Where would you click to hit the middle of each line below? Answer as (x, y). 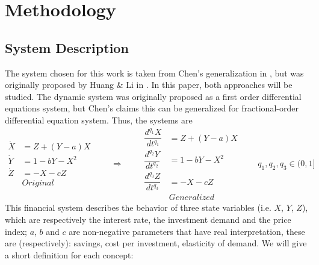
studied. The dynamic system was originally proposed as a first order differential (153, 96)
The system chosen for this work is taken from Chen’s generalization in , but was (154, 73)
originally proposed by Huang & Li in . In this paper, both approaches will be (149, 85)
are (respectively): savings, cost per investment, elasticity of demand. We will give (156, 243)
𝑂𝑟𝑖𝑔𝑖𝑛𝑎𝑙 (38, 183)
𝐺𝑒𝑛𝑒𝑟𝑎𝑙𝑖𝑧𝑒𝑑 (192, 198)
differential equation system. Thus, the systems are (99, 120)
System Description (67, 47)
